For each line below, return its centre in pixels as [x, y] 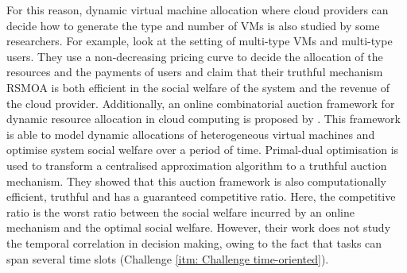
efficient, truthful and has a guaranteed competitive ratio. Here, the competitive [201, 196]
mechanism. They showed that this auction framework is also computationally [197, 181]
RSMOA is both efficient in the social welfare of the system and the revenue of [198, 87]
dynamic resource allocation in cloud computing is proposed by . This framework [203, 119]
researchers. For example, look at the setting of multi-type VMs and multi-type [200, 41]
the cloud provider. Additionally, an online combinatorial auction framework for [201, 103]
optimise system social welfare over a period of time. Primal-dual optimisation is [203, 150]
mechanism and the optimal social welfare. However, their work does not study [199, 227]
